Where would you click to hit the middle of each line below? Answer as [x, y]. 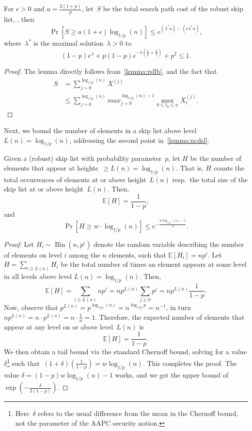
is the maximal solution [68, 43]
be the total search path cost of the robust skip [173, 9]
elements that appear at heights [51, 168]
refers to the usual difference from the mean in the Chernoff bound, [138, 413]
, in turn [178, 307]
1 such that [23, 362]
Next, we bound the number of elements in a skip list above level [100, 130]
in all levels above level [38, 276]
